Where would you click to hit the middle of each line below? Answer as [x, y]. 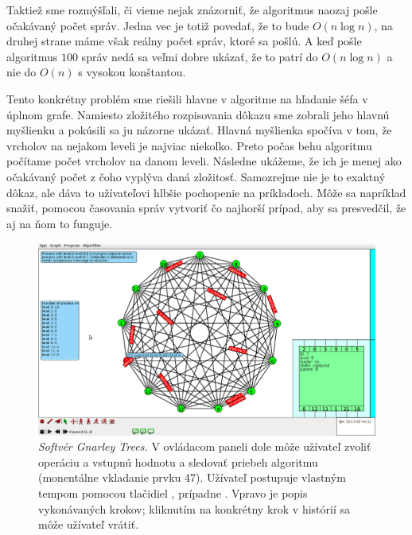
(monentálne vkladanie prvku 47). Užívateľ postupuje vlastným [192, 477]
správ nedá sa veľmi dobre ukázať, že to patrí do [200, 56]
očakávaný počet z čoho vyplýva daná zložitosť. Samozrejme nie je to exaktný [196, 176]
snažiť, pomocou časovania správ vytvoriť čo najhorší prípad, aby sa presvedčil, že [206, 208]
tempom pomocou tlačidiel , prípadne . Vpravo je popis [173, 492]
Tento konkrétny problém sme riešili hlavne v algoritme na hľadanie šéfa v [187, 98]
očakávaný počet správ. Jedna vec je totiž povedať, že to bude [158, 25]
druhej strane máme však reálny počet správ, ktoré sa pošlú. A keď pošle [184, 41]
